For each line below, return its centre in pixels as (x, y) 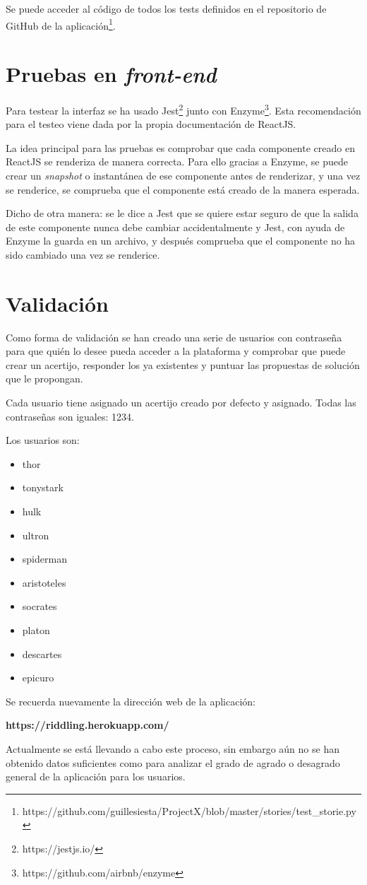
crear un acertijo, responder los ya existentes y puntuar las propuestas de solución (183, 364)
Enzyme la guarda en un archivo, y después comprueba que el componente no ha (181, 241)
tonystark (43, 487)
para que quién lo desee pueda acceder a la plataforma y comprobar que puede (176, 351)
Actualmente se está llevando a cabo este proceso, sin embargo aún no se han (173, 748)
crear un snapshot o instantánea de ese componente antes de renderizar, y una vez (183, 175)
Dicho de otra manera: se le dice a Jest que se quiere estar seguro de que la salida (182, 213)
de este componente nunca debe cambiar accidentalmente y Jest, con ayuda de (175, 227)
